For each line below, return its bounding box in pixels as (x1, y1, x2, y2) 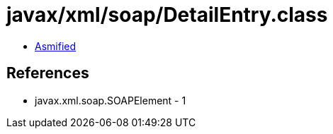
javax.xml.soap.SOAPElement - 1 (35, 94, 186, 106)
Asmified (35, 39, 77, 52)
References (6, 64, 89, 83)
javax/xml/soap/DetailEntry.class (6, 3, 328, 27)
